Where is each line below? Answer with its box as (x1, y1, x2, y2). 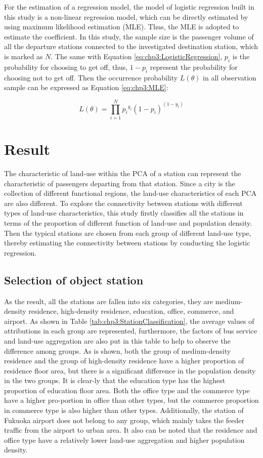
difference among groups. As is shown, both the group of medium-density (4, 345, 231, 356)
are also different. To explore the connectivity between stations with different (4, 197, 243, 208)
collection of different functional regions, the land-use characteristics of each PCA (4, 188, 257, 198)
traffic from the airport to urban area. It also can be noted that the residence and (4, 425, 257, 435)
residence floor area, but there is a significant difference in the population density (4, 365, 256, 376)
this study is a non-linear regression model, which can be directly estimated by (4, 11, 248, 22)
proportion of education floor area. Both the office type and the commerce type (4, 385, 250, 395)
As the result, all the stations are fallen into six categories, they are (4, 296, 213, 306)
